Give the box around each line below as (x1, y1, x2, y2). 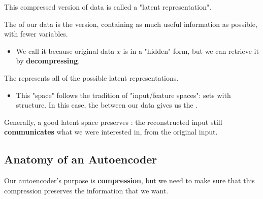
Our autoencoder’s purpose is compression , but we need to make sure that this (4, 175, 255, 186)
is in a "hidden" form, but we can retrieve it (123, 45, 259, 56)
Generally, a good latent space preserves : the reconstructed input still (4, 116, 222, 127)
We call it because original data (16, 45, 115, 56)
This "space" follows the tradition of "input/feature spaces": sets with (16, 89, 231, 100)
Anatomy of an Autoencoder (4, 151, 157, 167)
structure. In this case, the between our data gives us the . (16, 99, 198, 110)
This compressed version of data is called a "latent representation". (4, 2, 212, 12)
